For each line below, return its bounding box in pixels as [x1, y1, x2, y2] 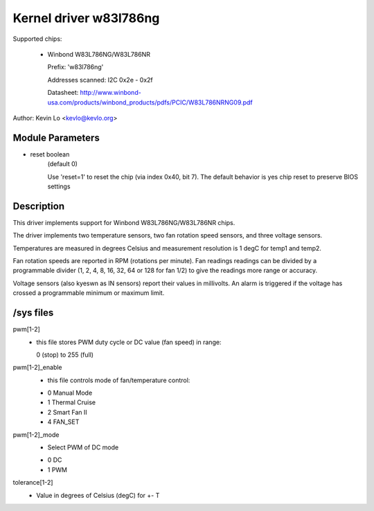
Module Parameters [12, 132, 100, 143]
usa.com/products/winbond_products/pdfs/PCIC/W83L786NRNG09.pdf [47, 98, 253, 107]
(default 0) [47, 160, 78, 168]
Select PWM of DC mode [47, 443, 119, 451]
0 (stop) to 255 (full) [36, 350, 93, 359]
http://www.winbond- [80, 89, 141, 97]
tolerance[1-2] [12, 478, 53, 487]
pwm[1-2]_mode [12, 430, 60, 439]
